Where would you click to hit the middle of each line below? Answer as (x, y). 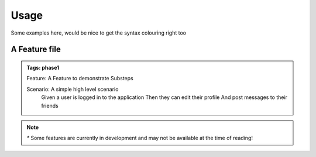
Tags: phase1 (43, 67)
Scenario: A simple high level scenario (73, 89)
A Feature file (36, 50)
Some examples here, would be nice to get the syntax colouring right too (99, 33)
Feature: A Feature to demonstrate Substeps (80, 78)
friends (50, 105)
